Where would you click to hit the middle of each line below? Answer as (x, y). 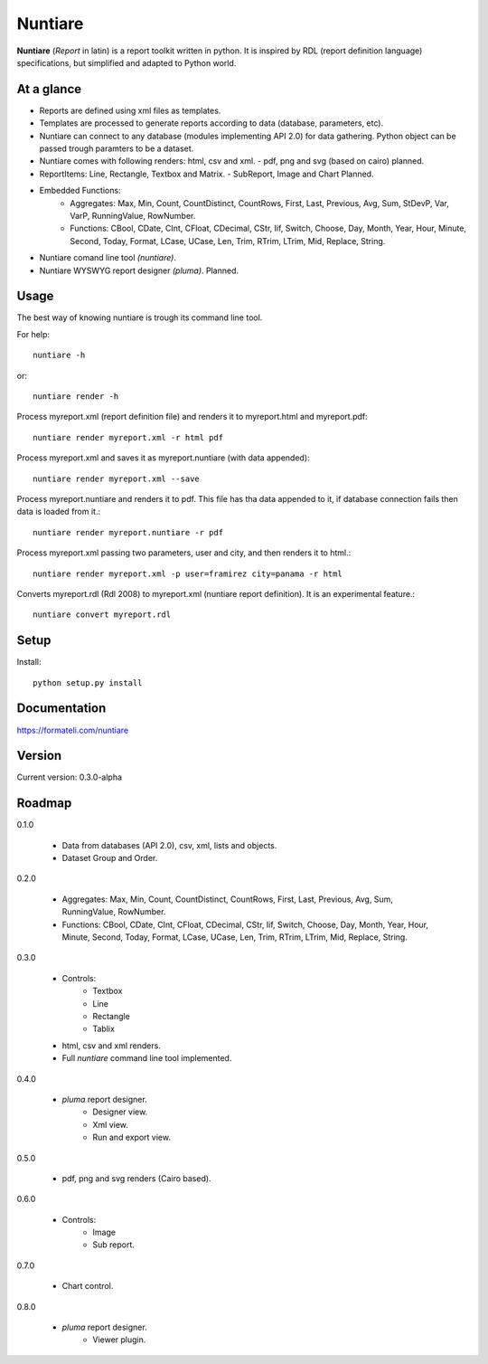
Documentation (61, 709)
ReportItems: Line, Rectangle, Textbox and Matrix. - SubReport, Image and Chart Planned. (206, 174)
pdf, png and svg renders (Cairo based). (136, 1178)
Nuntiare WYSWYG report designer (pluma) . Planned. (139, 270)
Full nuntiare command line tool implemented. (147, 1058)
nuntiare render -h (76, 397)
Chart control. (88, 1286)
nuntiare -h (59, 355)
